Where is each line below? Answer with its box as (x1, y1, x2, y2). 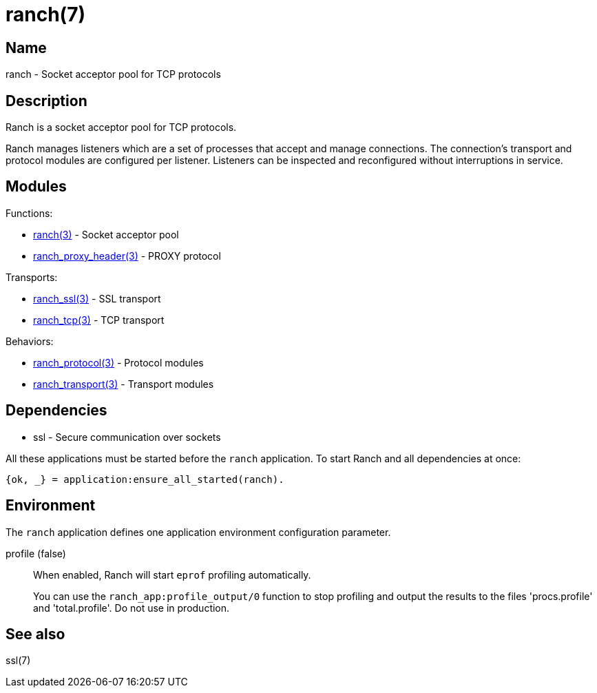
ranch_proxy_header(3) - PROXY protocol (33, 249, 221, 262)
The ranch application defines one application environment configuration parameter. (6, 526, 391, 538)
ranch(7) (6, 3, 86, 26)
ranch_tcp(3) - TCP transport (33, 313, 165, 326)
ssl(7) (6, 654, 31, 667)
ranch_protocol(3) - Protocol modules (33, 356, 204, 369)
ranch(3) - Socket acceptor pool (33, 228, 179, 240)
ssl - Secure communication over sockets (33, 431, 221, 443)
